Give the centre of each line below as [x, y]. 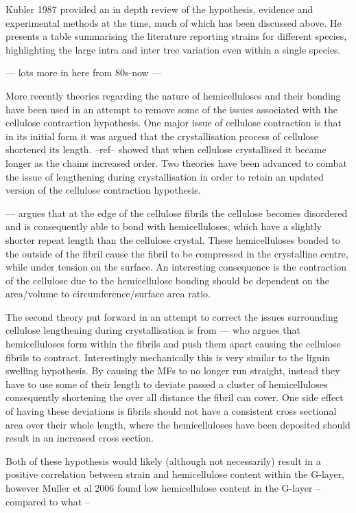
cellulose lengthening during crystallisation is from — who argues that [153, 330]
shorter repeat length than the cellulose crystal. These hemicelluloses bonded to [173, 239]
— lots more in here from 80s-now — [84, 72]
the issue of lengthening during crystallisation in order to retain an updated [165, 176]
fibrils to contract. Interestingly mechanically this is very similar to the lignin [168, 357]
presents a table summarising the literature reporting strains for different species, [176, 36]
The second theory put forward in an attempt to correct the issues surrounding [172, 316]
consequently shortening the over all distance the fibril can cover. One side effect [175, 397]
